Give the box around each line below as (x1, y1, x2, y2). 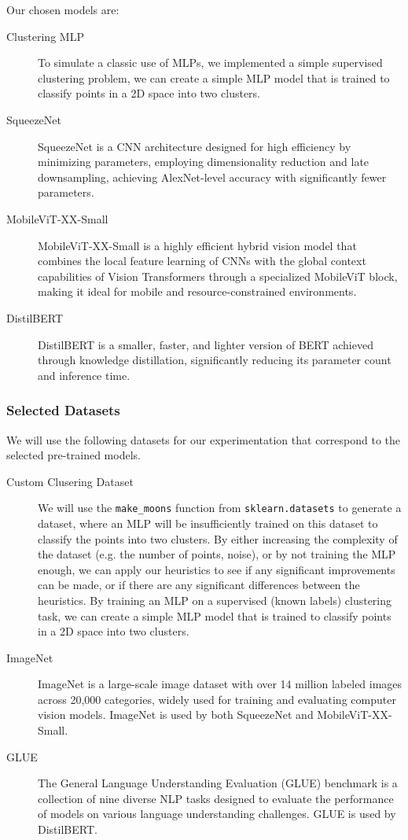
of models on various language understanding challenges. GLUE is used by (38, 805, 396, 822)
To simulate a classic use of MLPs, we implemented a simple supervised (38, 54, 383, 71)
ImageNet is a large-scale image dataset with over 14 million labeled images (38, 676, 402, 692)
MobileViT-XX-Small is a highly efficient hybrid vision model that (38, 237, 357, 253)
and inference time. (38, 367, 130, 383)
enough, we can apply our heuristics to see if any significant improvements (38, 561, 395, 577)
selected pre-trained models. (6, 447, 141, 463)
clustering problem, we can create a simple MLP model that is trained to (38, 69, 390, 86)
